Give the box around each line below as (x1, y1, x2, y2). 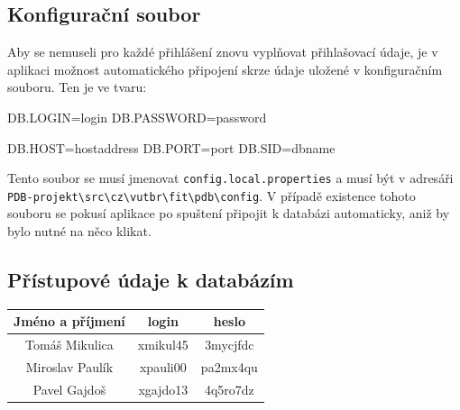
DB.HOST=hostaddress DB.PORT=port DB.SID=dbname (7, 138, 336, 157)
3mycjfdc (205, 335, 254, 354)
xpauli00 (139, 358, 187, 377)
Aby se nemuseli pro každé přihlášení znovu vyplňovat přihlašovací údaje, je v (7, 42, 438, 61)
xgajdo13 (138, 379, 189, 398)
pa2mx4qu (200, 358, 258, 377)
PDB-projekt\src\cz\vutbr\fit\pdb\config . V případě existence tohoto (7, 186, 416, 205)
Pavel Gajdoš (32, 379, 106, 398)
